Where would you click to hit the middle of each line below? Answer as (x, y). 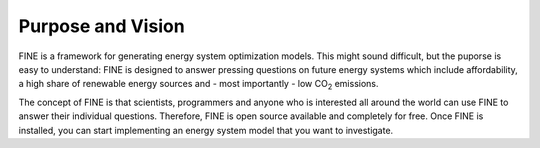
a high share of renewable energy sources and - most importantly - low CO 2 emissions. (198, 85)
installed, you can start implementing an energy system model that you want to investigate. (206, 130)
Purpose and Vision (101, 26)
